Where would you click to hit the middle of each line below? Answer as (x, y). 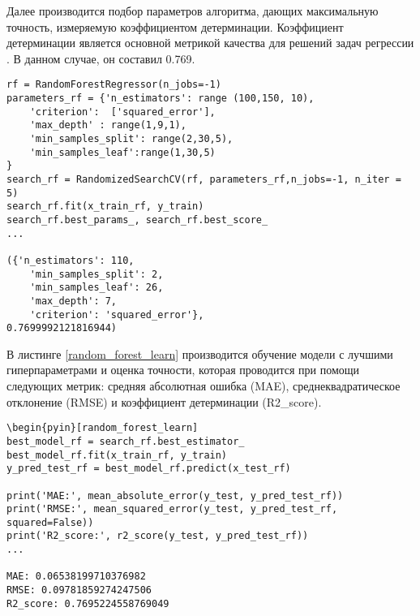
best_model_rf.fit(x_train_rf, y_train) (117, 455)
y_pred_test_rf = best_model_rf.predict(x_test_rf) (149, 469)
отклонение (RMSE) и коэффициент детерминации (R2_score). (164, 401)
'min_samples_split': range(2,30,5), (131, 139)
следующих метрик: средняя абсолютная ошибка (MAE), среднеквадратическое (204, 386)
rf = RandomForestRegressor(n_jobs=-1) (114, 85)
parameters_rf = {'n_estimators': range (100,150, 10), (161, 99)
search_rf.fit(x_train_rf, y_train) (105, 207)
